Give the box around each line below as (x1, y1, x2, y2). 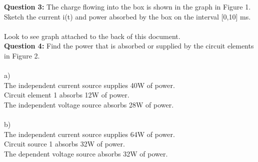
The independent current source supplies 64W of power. (4, 128, 175, 139)
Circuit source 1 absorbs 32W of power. (4, 138, 125, 149)
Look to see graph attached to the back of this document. (4, 30, 180, 41)
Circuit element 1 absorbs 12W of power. (4, 89, 129, 100)
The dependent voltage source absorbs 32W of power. (4, 148, 168, 158)
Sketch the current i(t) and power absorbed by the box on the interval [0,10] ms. (4, 11, 251, 21)
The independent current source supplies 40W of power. (4, 79, 175, 90)
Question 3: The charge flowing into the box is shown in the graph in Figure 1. (4, 1, 251, 11)
